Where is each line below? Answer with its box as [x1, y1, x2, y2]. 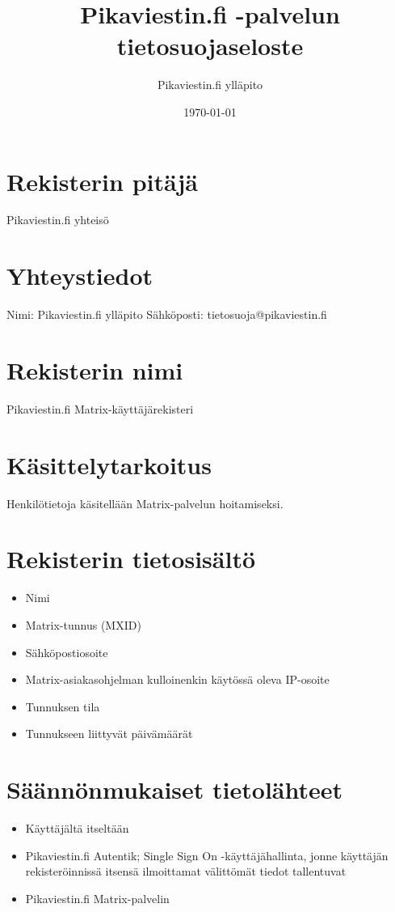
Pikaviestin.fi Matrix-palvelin [25, 889, 170, 906]
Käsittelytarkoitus [6, 448, 212, 481]
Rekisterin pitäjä [6, 164, 199, 197]
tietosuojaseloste [116, 29, 304, 62]
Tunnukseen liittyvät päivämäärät [25, 725, 193, 742]
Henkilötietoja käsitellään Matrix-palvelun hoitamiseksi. [6, 494, 284, 511]
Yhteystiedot [6, 259, 153, 292]
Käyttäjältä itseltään [25, 820, 129, 836]
